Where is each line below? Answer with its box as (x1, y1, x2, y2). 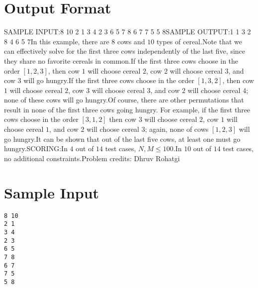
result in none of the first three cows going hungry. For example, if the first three (4, 104, 251, 114)
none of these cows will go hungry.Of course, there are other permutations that (4, 95, 244, 105)
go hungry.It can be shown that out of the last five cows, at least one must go (4, 133, 241, 144)
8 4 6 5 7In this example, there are (4, 36, 109, 46)
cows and (117, 36, 145, 46)
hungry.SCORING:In (4, 143, 68, 154)
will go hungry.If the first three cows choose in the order (23, 75, 194, 86)
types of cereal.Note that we (157, 36, 242, 46)
